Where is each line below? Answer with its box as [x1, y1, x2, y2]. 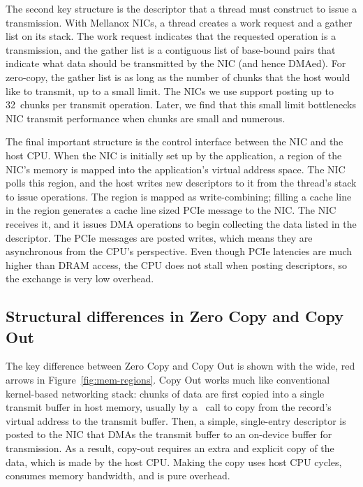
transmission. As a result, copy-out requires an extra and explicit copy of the [6, 441, 334, 456]
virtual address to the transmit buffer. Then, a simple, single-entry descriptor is [6, 413, 346, 428]
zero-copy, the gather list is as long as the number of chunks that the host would [6, 69, 350, 84]
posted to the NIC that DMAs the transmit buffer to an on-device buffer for [6, 427, 332, 442]
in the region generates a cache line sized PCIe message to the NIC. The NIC [6, 203, 336, 217]
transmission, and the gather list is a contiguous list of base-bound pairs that [6, 42, 336, 57]
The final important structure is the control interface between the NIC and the [6, 134, 343, 149]
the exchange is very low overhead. [6, 271, 154, 286]
